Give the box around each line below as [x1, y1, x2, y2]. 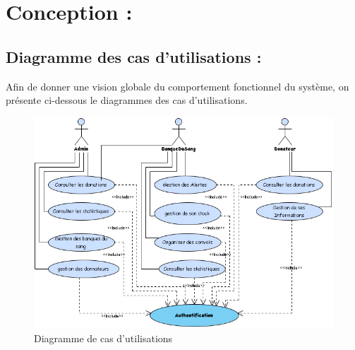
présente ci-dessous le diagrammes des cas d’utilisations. [6, 93, 248, 107]
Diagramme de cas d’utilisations [34, 330, 173, 345]
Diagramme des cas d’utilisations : [6, 45, 262, 67]
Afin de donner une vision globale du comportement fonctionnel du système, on [6, 78, 349, 93]
